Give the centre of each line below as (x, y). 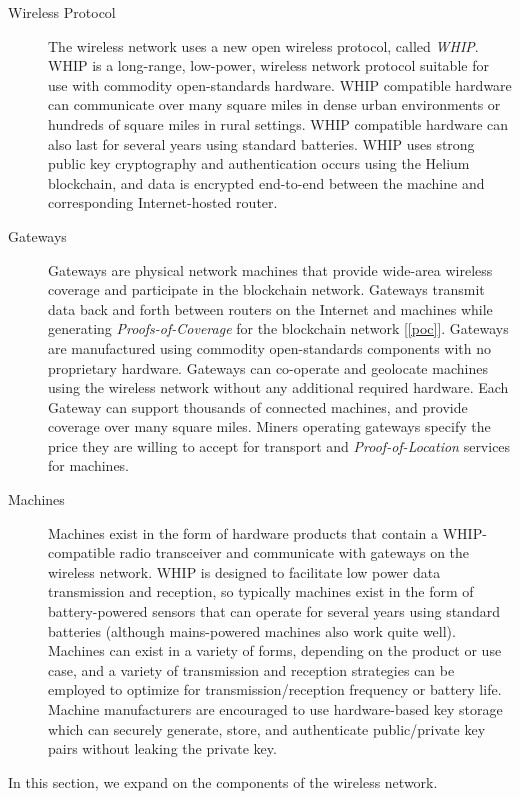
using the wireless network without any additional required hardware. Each (278, 387)
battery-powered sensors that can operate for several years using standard (274, 611)
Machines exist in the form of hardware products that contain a (243, 532)
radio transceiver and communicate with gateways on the (294, 552)
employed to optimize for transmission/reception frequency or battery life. (275, 689)
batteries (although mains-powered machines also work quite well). (252, 630)
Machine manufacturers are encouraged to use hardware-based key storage (275, 709)
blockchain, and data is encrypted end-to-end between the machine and (266, 182)
